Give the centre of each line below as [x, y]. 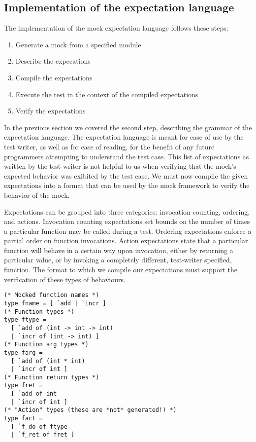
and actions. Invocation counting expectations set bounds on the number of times [127, 221]
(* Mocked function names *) [52, 295]
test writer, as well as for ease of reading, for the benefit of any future [109, 146]
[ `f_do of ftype [39, 426]
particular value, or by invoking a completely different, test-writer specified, [118, 260]
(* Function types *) [39, 312]
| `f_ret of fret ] [43, 435]
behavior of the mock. [37, 195]
